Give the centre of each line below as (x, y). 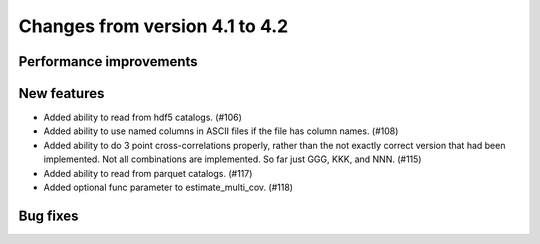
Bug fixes (48, 215)
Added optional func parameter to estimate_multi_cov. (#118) (168, 187)
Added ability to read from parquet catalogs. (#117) (148, 173)
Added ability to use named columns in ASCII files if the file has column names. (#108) (221, 131)
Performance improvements (108, 61)
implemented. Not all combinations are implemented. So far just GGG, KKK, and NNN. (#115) (232, 159)
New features (61, 93)
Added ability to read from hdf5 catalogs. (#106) (142, 117)
